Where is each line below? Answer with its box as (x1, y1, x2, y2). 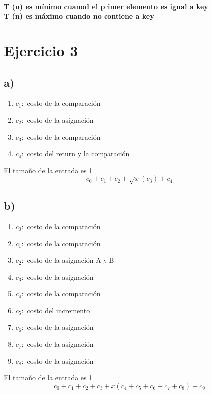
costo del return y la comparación (27, 148, 130, 159)
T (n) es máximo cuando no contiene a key (4, 11, 154, 21)
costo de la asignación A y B (27, 255, 114, 265)
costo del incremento (27, 305, 90, 315)
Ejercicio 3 (4, 40, 78, 60)
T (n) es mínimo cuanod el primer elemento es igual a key (4, 1, 208, 11)
